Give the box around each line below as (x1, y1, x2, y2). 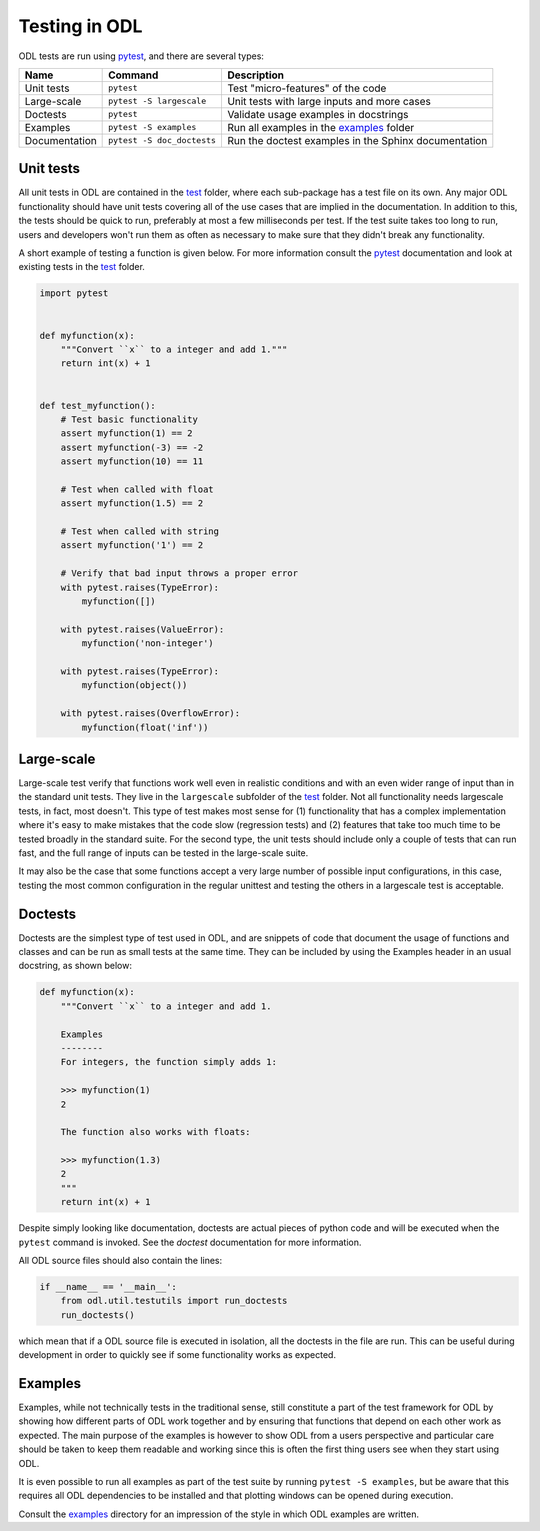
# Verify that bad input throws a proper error (60, 568, 299, 579)
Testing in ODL (18, 15, 143, 37)
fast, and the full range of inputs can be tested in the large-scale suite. (18, 846, 309, 859)
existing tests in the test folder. (18, 261, 145, 273)
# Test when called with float (60, 483, 214, 495)
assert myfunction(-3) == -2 (60, 441, 204, 453)
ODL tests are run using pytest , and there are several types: (18, 50, 265, 62)
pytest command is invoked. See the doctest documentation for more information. (18, 1236, 362, 1248)
